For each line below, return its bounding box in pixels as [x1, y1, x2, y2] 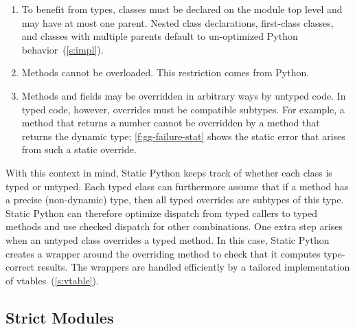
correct [5, 260, 35, 274]
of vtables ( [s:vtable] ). [5, 273, 99, 287]
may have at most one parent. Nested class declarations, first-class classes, [21, 15, 334, 30]
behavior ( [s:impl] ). [21, 42, 104, 56]
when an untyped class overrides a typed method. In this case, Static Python [5, 232, 330, 247]
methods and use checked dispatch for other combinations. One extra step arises [5, 219, 343, 234]
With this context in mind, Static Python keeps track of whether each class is [5, 165, 332, 179]
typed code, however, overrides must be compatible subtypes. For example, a [21, 102, 345, 116]
